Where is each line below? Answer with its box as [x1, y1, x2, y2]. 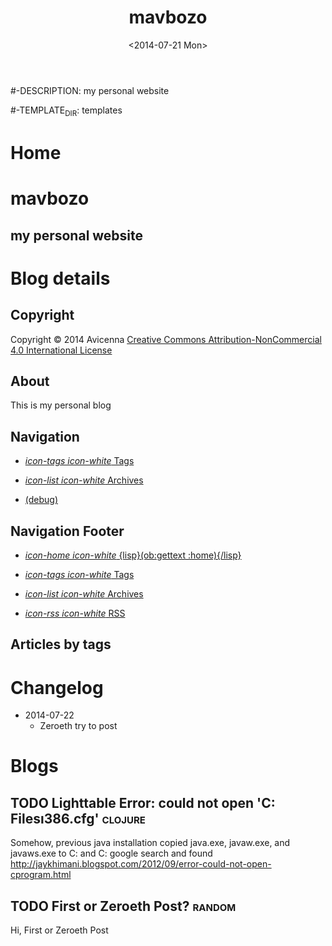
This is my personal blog [10, 399, 112, 411]
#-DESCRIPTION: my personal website [10, 84, 170, 96]
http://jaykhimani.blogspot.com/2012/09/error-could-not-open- [10, 858, 272, 870]
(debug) [24, 494, 59, 506]
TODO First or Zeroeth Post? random [10, 897, 237, 915]
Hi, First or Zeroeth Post [10, 924, 109, 936]
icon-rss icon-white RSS [24, 607, 126, 619]
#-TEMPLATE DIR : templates [10, 104, 123, 118]
